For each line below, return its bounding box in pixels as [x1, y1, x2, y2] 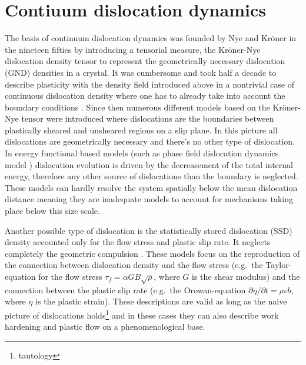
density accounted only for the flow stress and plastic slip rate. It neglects [5, 236, 271, 248]
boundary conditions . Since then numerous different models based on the [5, 101, 270, 113]
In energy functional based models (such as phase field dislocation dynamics [5, 147, 279, 159]
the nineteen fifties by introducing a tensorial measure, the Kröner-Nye [5, 43, 261, 55]
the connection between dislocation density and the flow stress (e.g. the [5, 259, 263, 271]
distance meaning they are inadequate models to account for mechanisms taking [5, 193, 293, 205]
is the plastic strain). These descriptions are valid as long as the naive [35, 295, 287, 307]
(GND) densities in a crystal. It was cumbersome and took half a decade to [5, 66, 277, 78]
